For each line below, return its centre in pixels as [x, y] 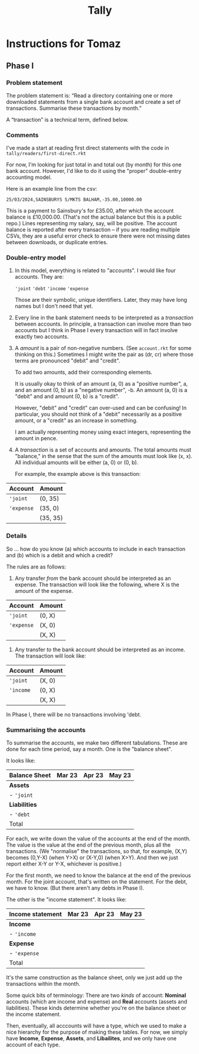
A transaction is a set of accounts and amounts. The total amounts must [103, 450]
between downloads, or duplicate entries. [57, 242]
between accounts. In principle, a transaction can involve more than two [103, 324]
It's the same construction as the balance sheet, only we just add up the [94, 977]
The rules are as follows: [36, 567]
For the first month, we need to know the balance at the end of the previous [99, 875]
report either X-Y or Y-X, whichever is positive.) [64, 864]
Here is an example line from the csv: [52, 189]
